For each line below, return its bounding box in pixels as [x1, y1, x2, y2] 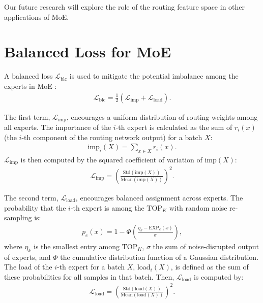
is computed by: [193, 271, 244, 282]
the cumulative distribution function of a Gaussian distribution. [60, 251, 259, 262]
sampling [4, 212, 32, 223]
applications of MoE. [4, 11, 69, 22]
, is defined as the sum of [170, 261, 249, 272]
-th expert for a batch [57, 261, 125, 272]
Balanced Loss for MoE [4, 41, 171, 62]
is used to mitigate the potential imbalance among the [69, 71, 239, 81]
